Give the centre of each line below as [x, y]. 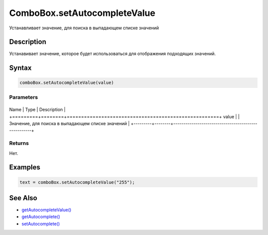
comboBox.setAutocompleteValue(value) [67, 83]
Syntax [20, 68]
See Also [23, 198]
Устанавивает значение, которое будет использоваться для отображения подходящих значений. [112, 54]
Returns [19, 143]
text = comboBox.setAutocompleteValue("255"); [77, 182]
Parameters [24, 97]
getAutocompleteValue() [46, 210]
